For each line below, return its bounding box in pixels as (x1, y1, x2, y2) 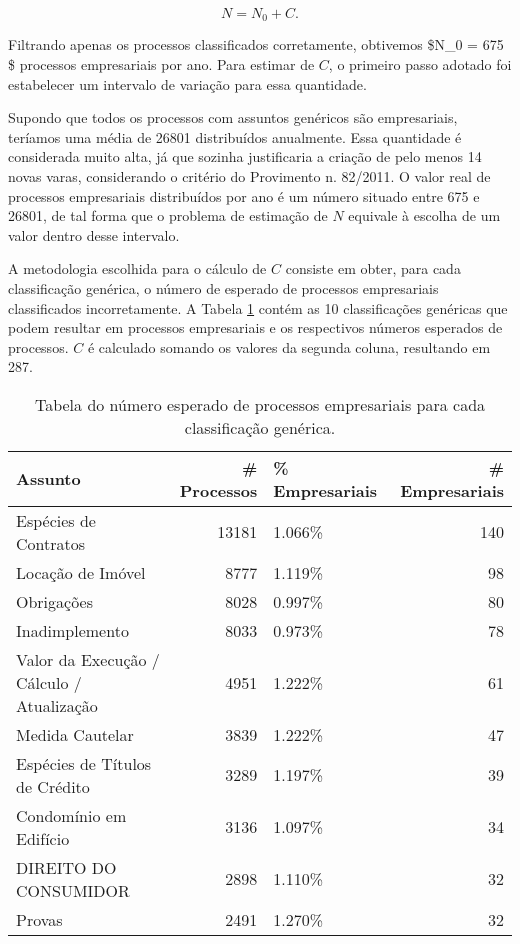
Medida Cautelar (16, 722, 134, 746)
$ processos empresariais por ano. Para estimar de (8, 54, 315, 75)
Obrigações (16, 589, 94, 613)
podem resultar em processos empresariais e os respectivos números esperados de (8, 317, 503, 338)
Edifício (16, 826, 70, 850)
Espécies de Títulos (16, 751, 152, 775)
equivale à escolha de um (348, 205, 501, 226)
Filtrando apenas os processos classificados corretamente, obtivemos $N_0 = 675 (8, 34, 504, 55)
